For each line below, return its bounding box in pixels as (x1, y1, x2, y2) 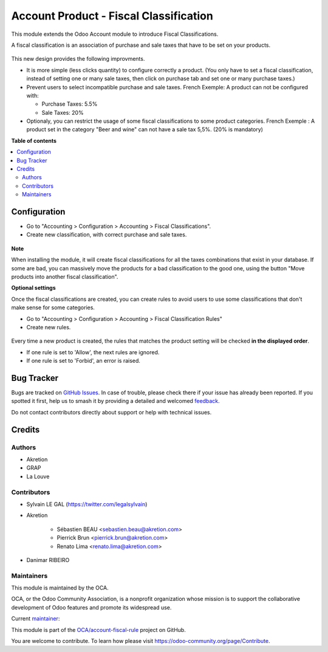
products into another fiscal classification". (11, 273, 118, 281)
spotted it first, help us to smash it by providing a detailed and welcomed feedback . (11, 397, 220, 405)
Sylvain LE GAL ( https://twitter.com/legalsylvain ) (26, 500, 148, 507)
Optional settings (11, 284, 56, 292)
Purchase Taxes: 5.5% (41, 100, 98, 108)
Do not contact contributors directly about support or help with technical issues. (11, 408, 212, 416)
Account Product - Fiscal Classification (11, 9, 214, 22)
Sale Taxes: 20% (41, 109, 84, 116)
